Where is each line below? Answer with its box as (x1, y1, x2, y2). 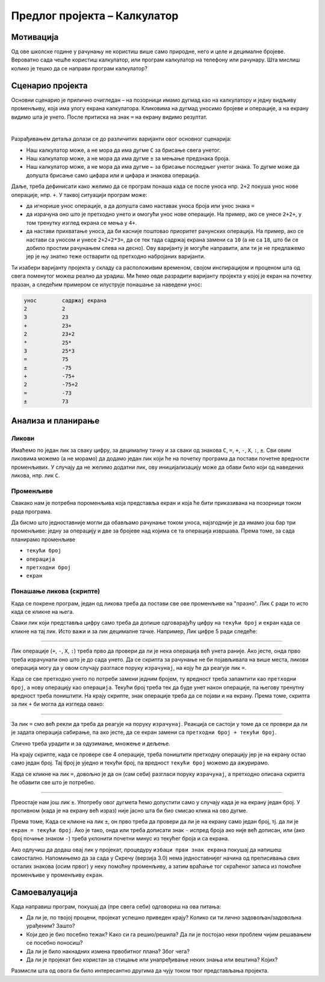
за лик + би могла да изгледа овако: (11, 701, 105, 708)
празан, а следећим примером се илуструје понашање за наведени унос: (11, 281, 202, 288)
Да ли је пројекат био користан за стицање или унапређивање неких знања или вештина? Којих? (26, 955, 278, 963)
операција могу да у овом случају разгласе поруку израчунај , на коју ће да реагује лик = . (11, 664, 247, 671)
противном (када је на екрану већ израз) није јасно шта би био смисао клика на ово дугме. (11, 807, 248, 814)
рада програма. (11, 508, 52, 515)
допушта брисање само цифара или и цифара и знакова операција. (26, 172, 200, 179)
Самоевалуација (11, 887, 78, 897)
